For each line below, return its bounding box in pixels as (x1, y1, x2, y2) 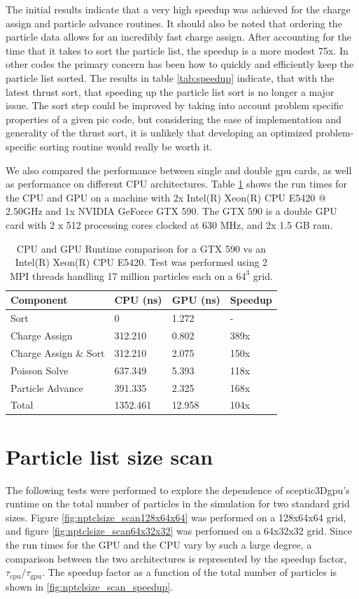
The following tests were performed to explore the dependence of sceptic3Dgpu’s (6, 482, 350, 497)
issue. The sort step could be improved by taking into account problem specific (6, 98, 344, 113)
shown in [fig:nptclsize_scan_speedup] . (6, 579, 174, 593)
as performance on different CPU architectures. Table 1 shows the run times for (6, 176, 348, 191)
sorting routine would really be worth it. (39, 139, 213, 153)
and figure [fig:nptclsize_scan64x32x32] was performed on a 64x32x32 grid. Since (6, 523, 353, 538)
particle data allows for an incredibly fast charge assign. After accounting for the (6, 29, 352, 44)
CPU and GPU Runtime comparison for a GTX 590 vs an (16, 241, 266, 255)
